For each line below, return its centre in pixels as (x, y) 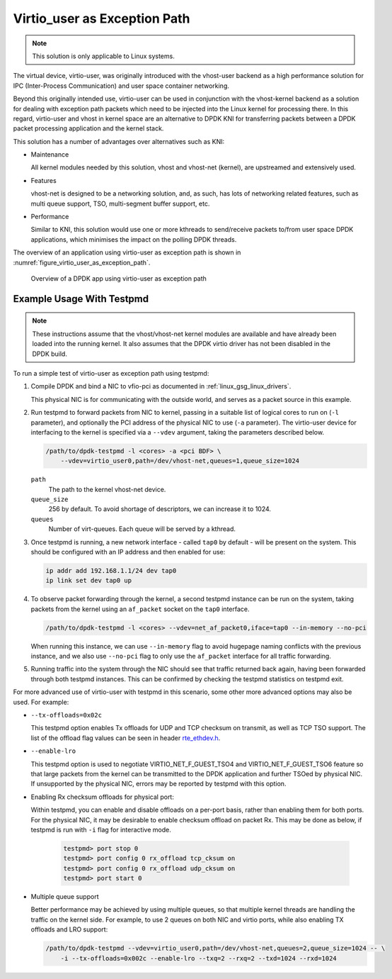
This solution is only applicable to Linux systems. (103, 56)
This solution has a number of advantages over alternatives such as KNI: (119, 141)
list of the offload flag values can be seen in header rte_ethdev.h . (126, 738)
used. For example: (41, 702)
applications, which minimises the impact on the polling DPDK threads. (134, 239)
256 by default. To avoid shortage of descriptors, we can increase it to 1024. (160, 509)
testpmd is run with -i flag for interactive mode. (101, 829)
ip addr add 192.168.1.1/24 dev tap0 (111, 570)
